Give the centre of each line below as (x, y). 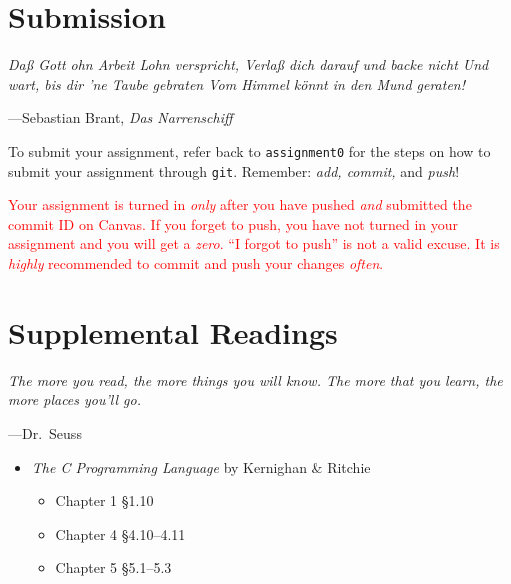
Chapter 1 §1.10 (104, 500)
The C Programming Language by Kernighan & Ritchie (201, 466)
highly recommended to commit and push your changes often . (196, 263)
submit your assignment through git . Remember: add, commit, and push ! (234, 170)
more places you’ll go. (74, 399)
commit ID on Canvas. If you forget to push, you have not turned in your (233, 223)
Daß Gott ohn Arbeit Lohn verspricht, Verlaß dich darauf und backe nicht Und (248, 64)
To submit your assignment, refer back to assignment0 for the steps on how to (249, 150)
